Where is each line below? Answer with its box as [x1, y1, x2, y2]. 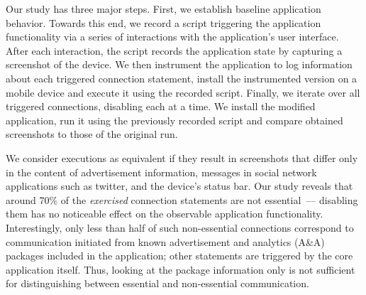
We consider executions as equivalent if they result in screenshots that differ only [6, 150, 358, 165]
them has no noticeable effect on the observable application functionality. [6, 206, 323, 221]
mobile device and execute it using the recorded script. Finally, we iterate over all [6, 85, 360, 100]
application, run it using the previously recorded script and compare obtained [6, 112, 343, 127]
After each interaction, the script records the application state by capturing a [6, 43, 343, 58]
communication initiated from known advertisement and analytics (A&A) [6, 234, 325, 249]
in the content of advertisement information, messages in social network [6, 164, 317, 179]
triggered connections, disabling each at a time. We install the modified [6, 99, 316, 114]
